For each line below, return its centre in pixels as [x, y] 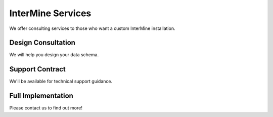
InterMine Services [50, 13]
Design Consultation [42, 43]
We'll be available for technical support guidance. [61, 82]
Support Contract [37, 69]
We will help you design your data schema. [54, 55]
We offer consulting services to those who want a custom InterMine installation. [92, 28]
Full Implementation [41, 96]
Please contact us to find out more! [46, 108]
